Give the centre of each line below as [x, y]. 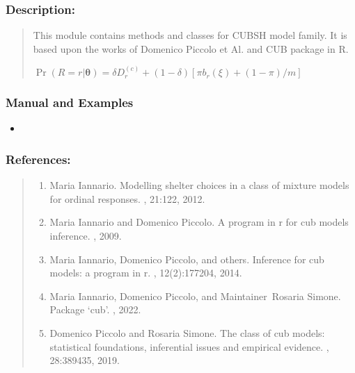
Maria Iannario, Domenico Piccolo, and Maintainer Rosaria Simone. [195, 296]
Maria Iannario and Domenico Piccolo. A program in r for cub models [199, 222]
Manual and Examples [70, 102]
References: [38, 159]
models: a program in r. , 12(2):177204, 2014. [146, 273]
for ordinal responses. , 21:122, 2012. [127, 198]
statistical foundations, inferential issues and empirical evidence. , [189, 346]
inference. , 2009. [86, 235]
